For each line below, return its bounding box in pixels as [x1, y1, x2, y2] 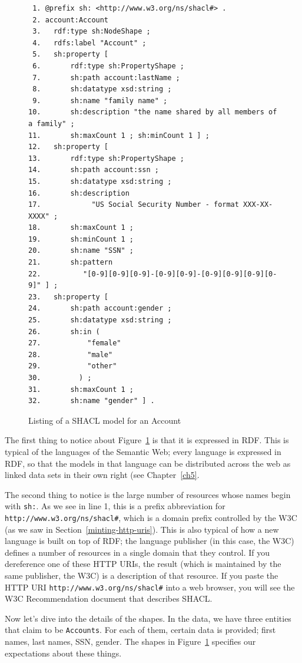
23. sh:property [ [28, 292, 109, 301]
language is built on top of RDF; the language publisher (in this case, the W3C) [5, 535, 294, 547]
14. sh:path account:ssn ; [28, 166, 159, 174]
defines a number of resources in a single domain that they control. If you [5, 546, 270, 558]
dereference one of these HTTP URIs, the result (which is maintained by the [5, 558, 281, 570]
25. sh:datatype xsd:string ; [28, 316, 172, 325]
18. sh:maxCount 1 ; [28, 223, 134, 232]
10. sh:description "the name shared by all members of [28, 108, 277, 117]
